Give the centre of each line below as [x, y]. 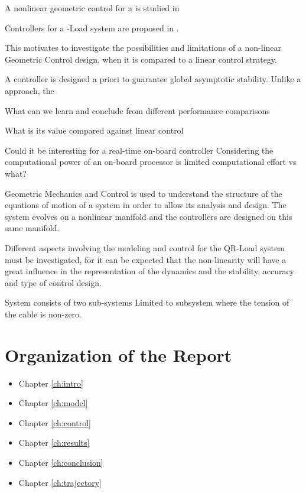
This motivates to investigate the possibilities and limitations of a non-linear [143, 48]
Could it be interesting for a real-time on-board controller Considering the [139, 150]
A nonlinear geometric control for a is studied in [92, 8]
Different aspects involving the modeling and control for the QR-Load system [145, 247]
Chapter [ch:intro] [51, 383]
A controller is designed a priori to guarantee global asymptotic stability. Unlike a [153, 79]
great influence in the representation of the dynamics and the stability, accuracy [150, 271]
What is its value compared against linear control [94, 130]
